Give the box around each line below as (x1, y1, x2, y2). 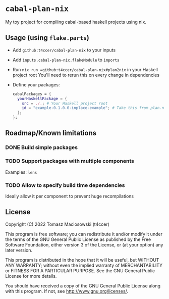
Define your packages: (12, 81, 60, 87)
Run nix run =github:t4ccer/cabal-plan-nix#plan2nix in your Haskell (12, 66, 158, 72)
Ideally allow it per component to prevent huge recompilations (5, 193, 134, 199)
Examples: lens (5, 169, 37, 175)
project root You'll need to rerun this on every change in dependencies (12, 72, 160, 78)
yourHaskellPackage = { (17, 96, 67, 101)
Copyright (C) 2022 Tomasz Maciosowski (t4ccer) (5, 221, 109, 227)
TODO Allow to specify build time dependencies (5, 181, 125, 188)
